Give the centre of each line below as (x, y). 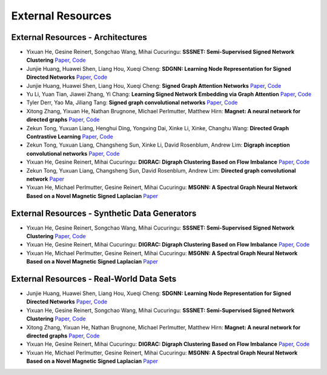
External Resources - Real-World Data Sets (94, 279)
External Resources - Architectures (79, 37)
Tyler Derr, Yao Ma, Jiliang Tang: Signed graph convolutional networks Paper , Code (132, 102)
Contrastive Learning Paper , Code (70, 136)
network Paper (45, 179)
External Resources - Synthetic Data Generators (104, 213)
